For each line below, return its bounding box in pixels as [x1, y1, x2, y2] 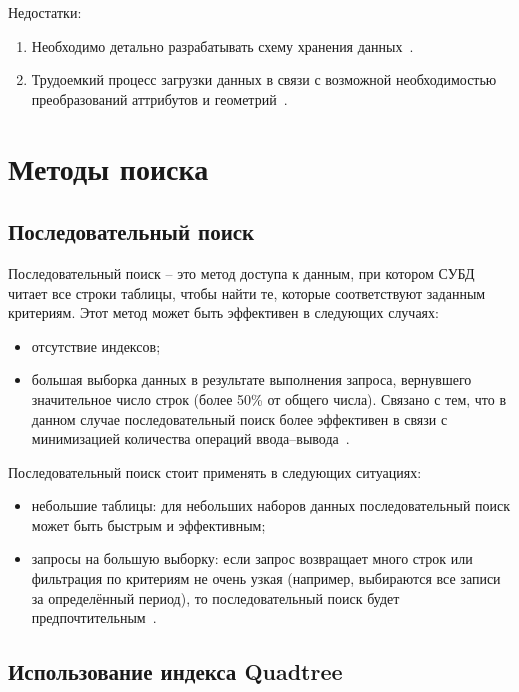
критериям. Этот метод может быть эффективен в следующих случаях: [8, 302, 439, 323]
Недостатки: [8, 2, 82, 22]
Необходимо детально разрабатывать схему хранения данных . [31, 35, 414, 56]
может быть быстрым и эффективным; [31, 514, 266, 535]
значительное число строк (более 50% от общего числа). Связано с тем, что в [31, 388, 507, 409]
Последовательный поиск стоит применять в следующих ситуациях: [8, 461, 422, 482]
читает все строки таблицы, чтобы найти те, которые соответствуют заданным [8, 282, 486, 303]
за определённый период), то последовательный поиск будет [31, 587, 400, 608]
